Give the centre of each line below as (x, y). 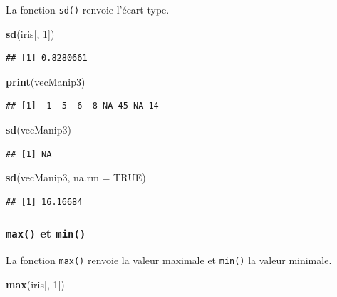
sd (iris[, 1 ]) (30, 33)
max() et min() (46, 233)
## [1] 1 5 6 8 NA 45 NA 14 (82, 106)
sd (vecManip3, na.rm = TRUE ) (76, 177)
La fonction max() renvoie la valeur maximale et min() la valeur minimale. (169, 260)
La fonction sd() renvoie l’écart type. (88, 9)
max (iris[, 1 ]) (35, 284)
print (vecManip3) (46, 81)
